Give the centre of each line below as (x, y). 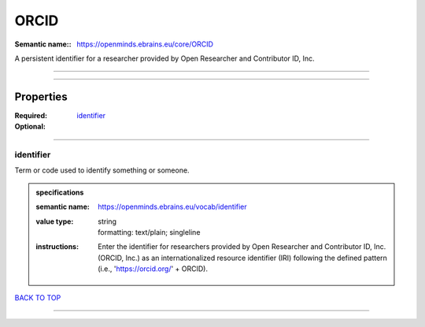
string (107, 221)
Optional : (30, 127)
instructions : (57, 247)
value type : (55, 221)
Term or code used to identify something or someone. (102, 170)
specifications (60, 192)
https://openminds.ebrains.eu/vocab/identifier (172, 207)
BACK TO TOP (38, 297)
